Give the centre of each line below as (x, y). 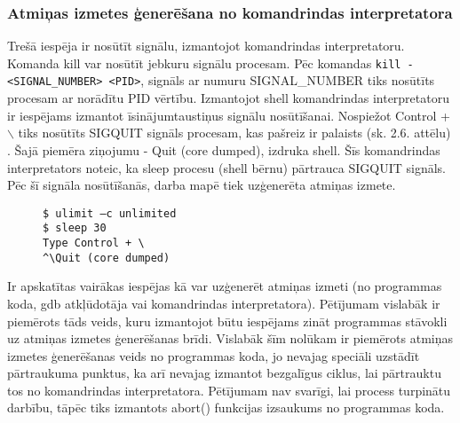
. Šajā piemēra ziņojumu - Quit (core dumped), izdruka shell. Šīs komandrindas (224, 149)
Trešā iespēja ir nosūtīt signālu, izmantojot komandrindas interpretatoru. (206, 46)
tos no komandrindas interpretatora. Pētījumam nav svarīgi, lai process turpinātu (229, 390)
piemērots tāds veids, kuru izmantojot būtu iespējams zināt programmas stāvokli (227, 321)
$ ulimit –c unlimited (110, 213)
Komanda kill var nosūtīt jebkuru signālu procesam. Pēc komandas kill (204, 63)
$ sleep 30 (75, 228)
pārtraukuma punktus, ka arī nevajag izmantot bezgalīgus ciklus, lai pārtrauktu (224, 373)
